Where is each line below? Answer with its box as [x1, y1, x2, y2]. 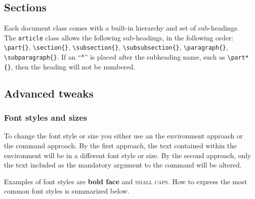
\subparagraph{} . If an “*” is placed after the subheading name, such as [4, 52, 225, 62]
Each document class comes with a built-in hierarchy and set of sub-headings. [4, 23, 239, 33]
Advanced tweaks [4, 85, 94, 100]
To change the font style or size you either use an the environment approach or [4, 131, 243, 141]
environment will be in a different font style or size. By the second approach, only [4, 150, 251, 160]
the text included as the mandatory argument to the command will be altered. [4, 160, 242, 170]
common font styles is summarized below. [4, 186, 129, 196]
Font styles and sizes [4, 111, 87, 124]
